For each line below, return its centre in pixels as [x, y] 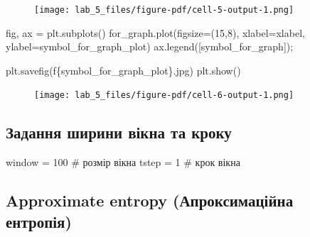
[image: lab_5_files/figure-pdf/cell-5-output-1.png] [164, 10]
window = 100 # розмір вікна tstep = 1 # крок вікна [123, 162]
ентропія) [39, 221]
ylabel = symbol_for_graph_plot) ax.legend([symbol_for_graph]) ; [150, 46]
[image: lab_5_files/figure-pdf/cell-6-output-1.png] [164, 95]
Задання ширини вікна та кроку [119, 132]
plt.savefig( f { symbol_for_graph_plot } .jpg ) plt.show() [123, 70]
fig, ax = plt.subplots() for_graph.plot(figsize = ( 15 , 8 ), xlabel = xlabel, [155, 32]
